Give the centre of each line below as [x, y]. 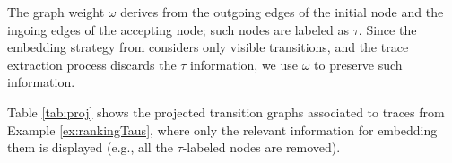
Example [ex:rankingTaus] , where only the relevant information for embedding [222, 129]
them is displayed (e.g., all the [90, 147]
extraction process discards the [92, 64]
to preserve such [358, 64]
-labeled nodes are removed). [261, 147]
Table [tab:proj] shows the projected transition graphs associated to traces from [226, 112]
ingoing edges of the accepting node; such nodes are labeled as [178, 29]
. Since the [387, 29]
